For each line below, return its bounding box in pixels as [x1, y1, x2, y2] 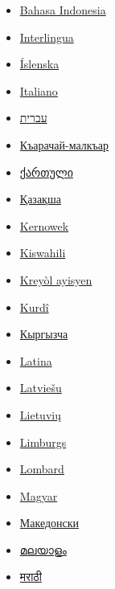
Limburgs [19, 433, 67, 450]
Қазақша [19, 190, 61, 207]
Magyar [19, 487, 58, 504]
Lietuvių [19, 406, 61, 423]
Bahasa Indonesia [19, 2, 106, 18]
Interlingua [19, 28, 74, 45]
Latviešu [19, 379, 62, 396]
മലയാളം [19, 541, 67, 558]
